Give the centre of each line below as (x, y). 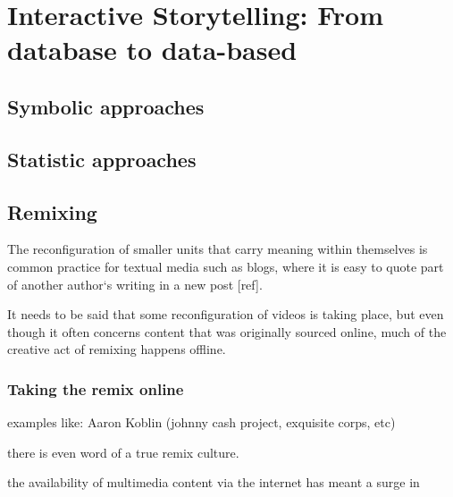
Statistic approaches (102, 159)
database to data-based (152, 50)
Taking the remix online (96, 388)
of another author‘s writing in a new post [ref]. (135, 284)
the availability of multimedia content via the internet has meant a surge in (214, 482)
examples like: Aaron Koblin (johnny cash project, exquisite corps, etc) (201, 422)
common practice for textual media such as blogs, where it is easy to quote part (226, 266)
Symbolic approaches (106, 106)
